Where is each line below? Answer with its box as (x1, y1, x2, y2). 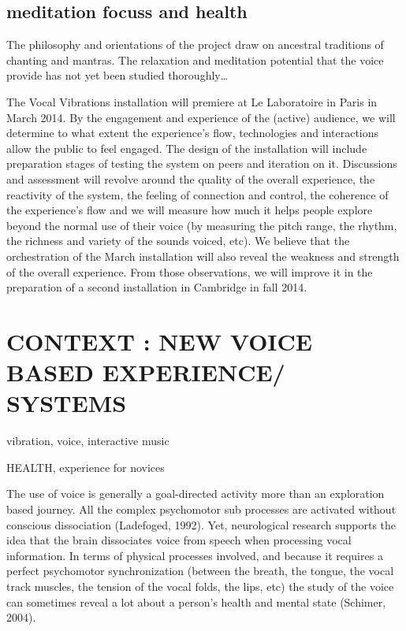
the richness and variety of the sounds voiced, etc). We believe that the (6, 232, 350, 249)
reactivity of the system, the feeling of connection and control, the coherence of (6, 186, 389, 202)
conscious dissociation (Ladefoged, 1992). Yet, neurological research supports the (6, 516, 397, 533)
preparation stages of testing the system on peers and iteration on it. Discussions (6, 155, 397, 172)
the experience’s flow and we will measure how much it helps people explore (6, 202, 373, 218)
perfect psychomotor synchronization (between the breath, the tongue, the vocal (6, 562, 394, 579)
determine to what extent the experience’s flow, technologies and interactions (6, 124, 379, 141)
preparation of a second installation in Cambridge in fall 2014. (6, 279, 307, 295)
